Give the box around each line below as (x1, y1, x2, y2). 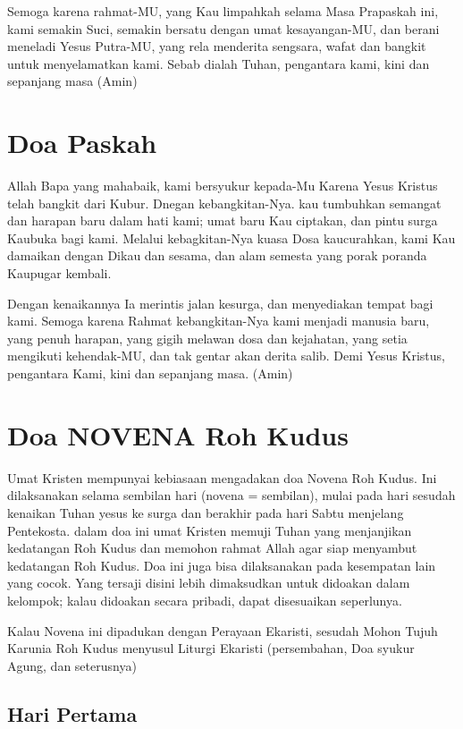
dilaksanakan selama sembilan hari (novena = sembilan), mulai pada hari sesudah (7, 486, 456, 504)
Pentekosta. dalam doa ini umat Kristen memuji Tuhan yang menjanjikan (7, 521, 412, 539)
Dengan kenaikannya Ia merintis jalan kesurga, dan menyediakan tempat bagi (7, 293, 434, 312)
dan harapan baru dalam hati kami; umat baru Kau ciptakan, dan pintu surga (7, 211, 438, 230)
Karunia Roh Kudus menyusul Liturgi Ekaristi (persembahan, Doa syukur (7, 639, 415, 657)
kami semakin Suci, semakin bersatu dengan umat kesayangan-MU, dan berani (7, 19, 440, 38)
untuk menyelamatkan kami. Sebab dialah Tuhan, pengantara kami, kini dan (7, 54, 430, 72)
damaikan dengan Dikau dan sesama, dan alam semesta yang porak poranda (7, 246, 427, 265)
